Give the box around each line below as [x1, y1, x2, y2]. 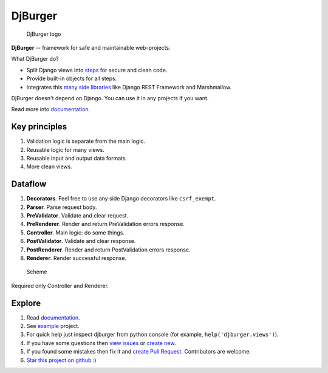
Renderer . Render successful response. [26, 255, 127, 261]
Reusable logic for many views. [26, 146, 104, 153]
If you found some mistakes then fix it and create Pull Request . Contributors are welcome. [26, 348, 251, 355]
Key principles [11, 121, 67, 132]
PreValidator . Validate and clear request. [26, 212, 129, 219]
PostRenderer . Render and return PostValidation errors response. [26, 246, 191, 253]
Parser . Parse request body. [26, 204, 97, 211]
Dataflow [11, 179, 47, 190]
